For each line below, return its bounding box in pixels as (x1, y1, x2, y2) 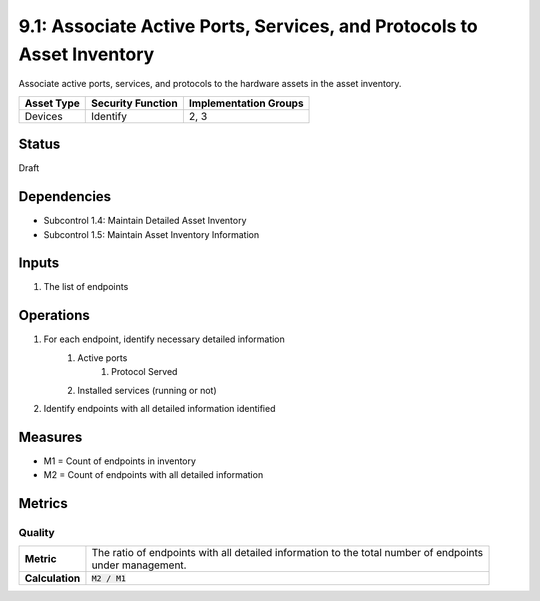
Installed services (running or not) (77, 384, 217, 396)
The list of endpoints (43, 281, 129, 293)
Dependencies (18, 188, 112, 205)
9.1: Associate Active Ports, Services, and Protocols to (18, 15, 479, 37)
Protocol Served (111, 366, 178, 378)
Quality (18, 526, 55, 539)
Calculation (24, 571, 81, 585)
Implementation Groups (188, 96, 304, 110)
